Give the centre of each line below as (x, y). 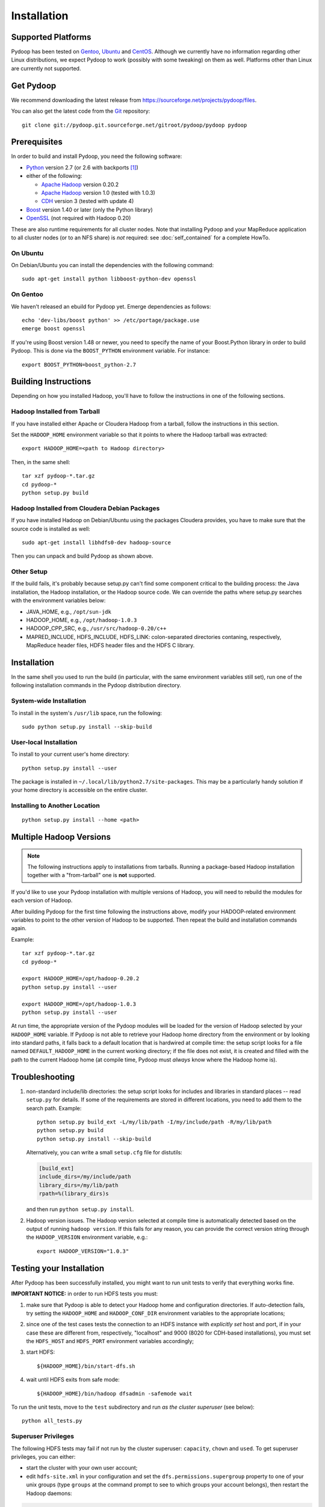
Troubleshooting (43, 1077)
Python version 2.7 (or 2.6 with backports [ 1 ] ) (82, 167)
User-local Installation (44, 742)
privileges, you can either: (43, 1456)
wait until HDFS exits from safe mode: (73, 1380)
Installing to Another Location (56, 806)
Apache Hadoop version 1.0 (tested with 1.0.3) (98, 193)
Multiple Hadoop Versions (61, 837)
